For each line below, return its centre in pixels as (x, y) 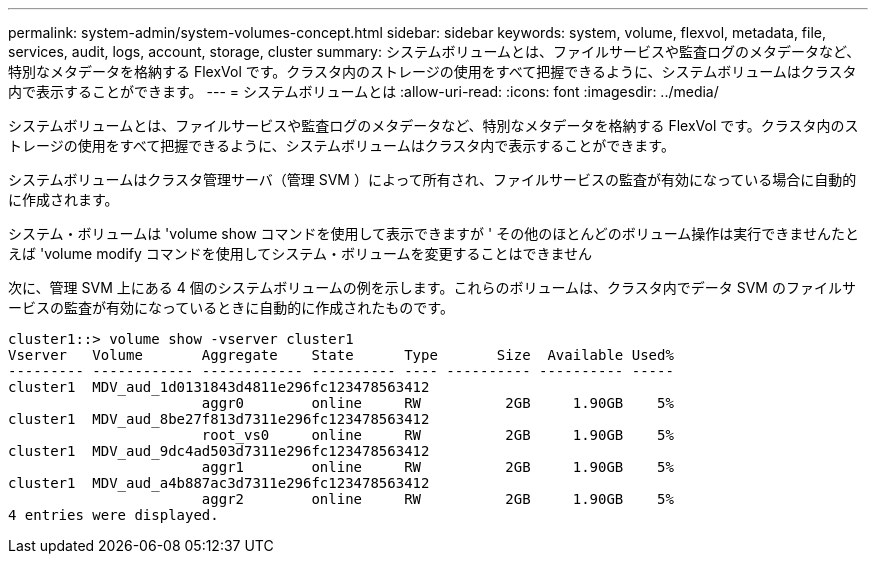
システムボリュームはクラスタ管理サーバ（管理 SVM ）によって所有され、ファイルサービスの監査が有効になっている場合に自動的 (432, 179)
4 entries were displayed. (113, 515)
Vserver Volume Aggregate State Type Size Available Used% (341, 355)
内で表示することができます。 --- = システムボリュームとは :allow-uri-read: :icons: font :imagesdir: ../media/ (363, 91)
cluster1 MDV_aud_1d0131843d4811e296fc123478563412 (219, 387)
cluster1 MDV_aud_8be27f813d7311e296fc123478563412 (219, 419)
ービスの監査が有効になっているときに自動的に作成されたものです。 (231, 307)
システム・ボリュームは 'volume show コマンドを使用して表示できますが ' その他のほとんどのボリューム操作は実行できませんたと (433, 233)
